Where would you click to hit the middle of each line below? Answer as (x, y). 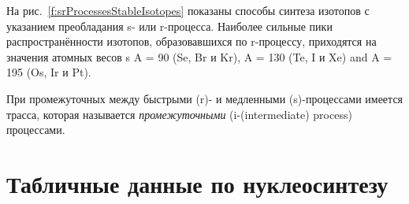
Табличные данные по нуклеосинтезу (197, 183)
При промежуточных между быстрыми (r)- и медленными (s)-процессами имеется (205, 98)
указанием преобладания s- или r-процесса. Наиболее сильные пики (169, 26)
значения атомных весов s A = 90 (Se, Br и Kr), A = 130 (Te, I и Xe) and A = (199, 56)
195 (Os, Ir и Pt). (49, 72)
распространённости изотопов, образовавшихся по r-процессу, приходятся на (191, 41)
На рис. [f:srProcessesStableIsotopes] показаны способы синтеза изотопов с (188, 10)
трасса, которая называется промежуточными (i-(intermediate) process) (179, 114)
